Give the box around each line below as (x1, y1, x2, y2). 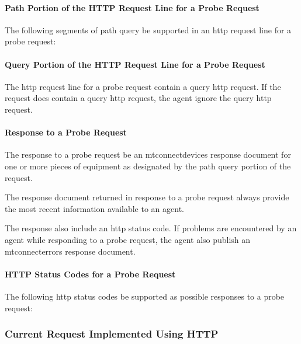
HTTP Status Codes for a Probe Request (5, 267, 176, 280)
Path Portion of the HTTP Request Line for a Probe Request (5, 1, 260, 13)
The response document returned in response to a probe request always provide (5, 191, 289, 203)
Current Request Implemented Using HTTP (5, 326, 219, 341)
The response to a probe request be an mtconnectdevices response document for (5, 148, 291, 161)
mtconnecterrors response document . (5, 245, 136, 257)
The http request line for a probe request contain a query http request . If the (5, 80, 281, 92)
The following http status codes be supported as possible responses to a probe (5, 290, 285, 302)
